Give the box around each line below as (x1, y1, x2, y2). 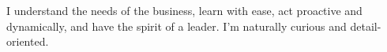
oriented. (6, 33, 49, 50)
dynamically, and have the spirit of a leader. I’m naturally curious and (6, 17, 347, 34)
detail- (350, 17, 381, 34)
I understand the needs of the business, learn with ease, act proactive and (6, 2, 363, 18)
